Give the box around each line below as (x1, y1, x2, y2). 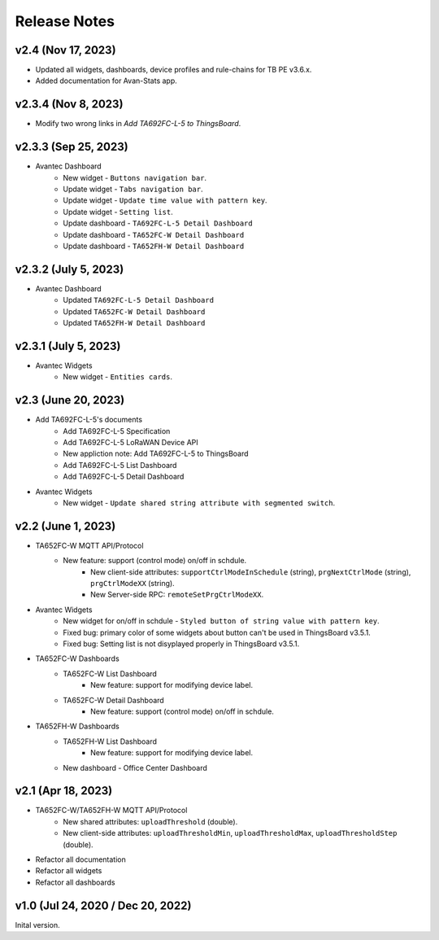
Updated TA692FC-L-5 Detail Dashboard (63, 295, 215, 305)
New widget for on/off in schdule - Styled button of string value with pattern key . (63, 616, 380, 626)
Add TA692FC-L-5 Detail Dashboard (63, 472, 185, 482)
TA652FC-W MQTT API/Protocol (35, 540, 144, 550)
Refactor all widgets (35, 866, 102, 876)
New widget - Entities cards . (63, 372, 172, 382)
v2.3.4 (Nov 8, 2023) (15, 98, 124, 111)
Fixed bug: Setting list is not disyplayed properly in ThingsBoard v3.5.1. (63, 639, 300, 649)
